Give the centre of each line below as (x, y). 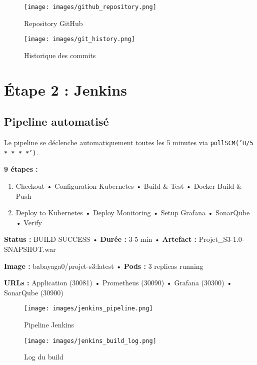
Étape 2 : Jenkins (65, 89)
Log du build (44, 357)
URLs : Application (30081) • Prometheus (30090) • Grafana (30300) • (118, 283)
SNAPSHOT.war (30, 249)
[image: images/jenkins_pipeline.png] (88, 309)
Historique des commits (60, 55)
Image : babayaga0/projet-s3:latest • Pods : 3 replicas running (104, 266)
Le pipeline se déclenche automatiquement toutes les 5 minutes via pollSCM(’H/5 (129, 142)
